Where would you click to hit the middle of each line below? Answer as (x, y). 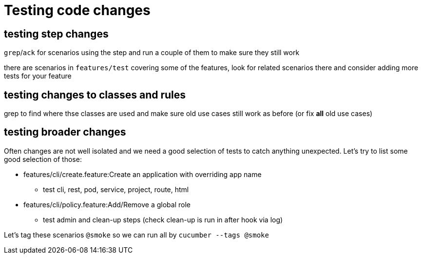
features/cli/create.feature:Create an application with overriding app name (143, 174)
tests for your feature (38, 76)
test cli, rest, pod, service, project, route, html (116, 189)
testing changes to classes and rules (95, 95)
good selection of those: (43, 159)
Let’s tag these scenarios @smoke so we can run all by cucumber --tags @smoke (136, 235)
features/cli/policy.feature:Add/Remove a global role (107, 204)
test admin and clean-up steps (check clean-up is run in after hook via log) (163, 219)
